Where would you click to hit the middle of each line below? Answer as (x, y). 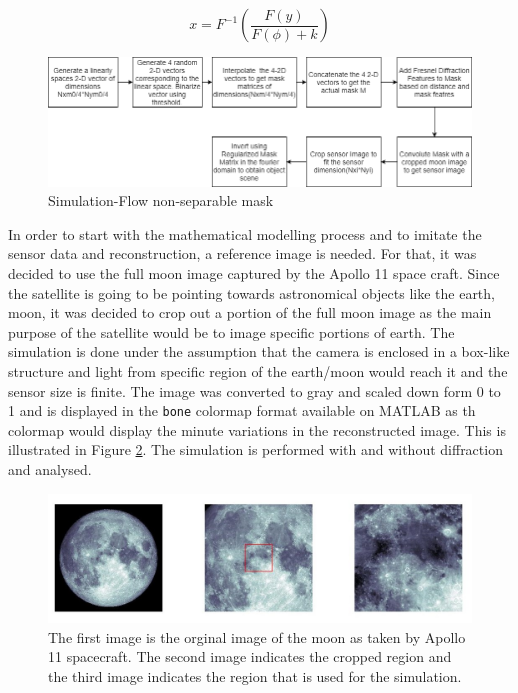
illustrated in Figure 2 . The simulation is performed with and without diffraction (255, 449)
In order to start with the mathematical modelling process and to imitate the (245, 233)
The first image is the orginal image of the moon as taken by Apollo (257, 636)
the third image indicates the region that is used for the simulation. (255, 675)
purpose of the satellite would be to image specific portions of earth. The (231, 331)
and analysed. (50, 468)
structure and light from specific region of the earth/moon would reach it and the (258, 370)
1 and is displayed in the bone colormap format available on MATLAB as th (242, 410)
